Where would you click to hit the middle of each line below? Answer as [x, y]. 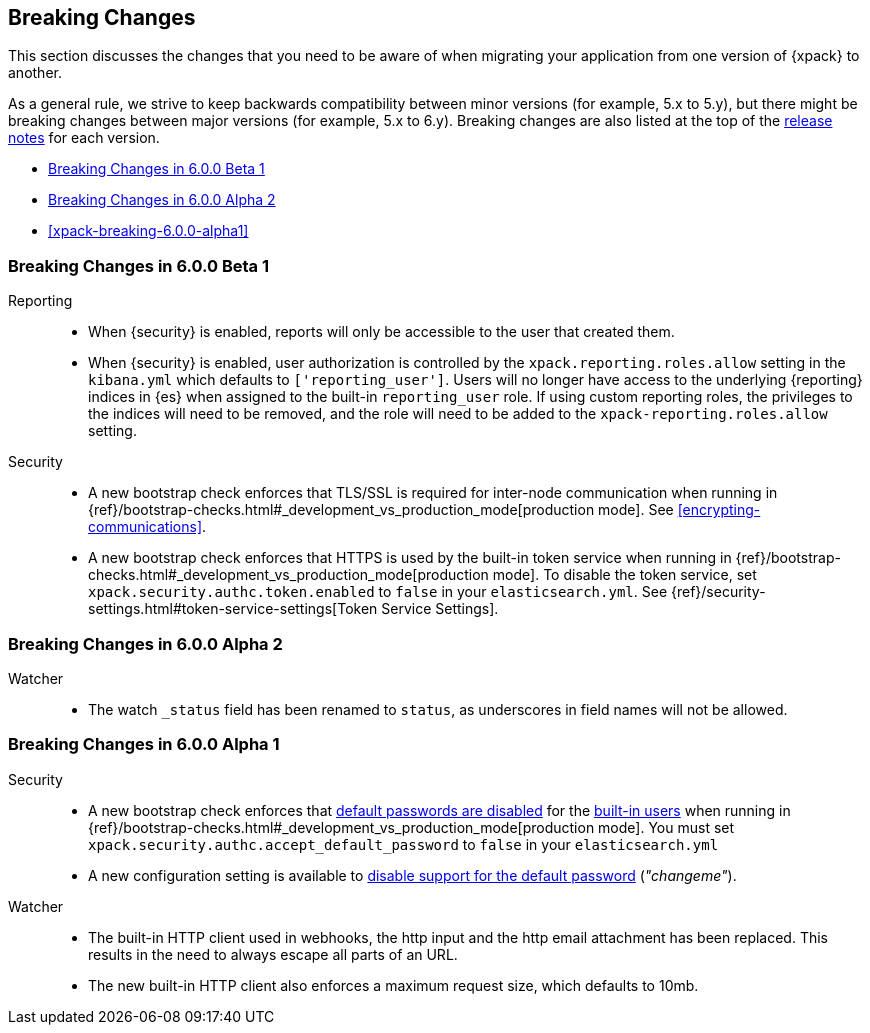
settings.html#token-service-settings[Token [233, 609]
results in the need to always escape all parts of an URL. [273, 954]
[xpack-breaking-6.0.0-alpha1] [148, 231]
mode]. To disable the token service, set [624, 575]
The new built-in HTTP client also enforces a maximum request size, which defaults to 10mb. [393, 985]
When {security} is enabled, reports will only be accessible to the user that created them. [381, 332]
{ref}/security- [718, 592]
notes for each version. [84, 138]
